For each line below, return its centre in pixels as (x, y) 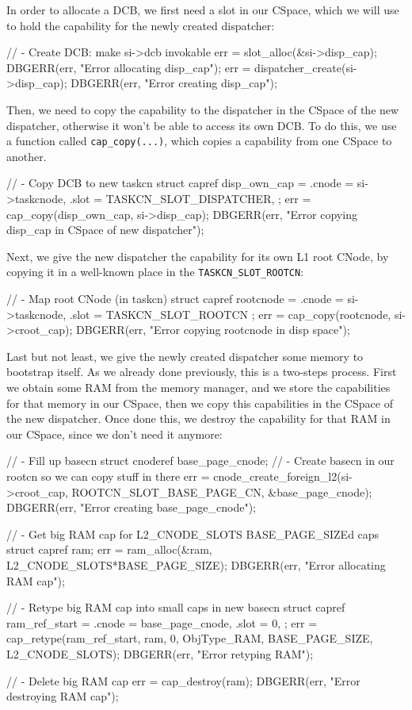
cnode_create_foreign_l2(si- (283, 476)
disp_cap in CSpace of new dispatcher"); (105, 230)
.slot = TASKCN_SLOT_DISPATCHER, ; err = (190, 198)
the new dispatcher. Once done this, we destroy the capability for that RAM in (198, 418)
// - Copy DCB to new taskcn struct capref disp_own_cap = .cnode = (180, 183)
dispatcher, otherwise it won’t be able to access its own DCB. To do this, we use (202, 125)
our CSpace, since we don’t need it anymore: (114, 434)
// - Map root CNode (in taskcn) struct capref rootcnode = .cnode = (175, 299)
